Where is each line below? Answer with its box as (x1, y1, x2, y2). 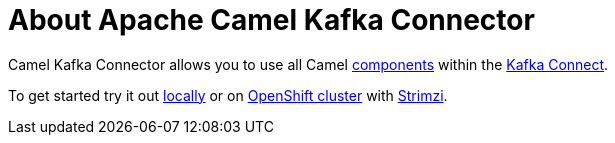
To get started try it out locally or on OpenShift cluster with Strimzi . (8, 86, 448, 104)
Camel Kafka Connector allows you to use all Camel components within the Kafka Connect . (8, 55, 609, 73)
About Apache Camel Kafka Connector (8, 3, 535, 37)
